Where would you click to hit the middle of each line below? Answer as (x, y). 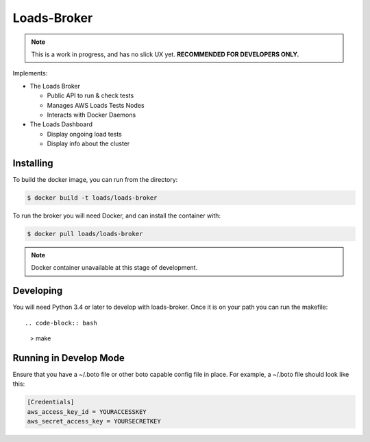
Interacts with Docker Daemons (91, 115)
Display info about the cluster (88, 143)
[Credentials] (51, 402)
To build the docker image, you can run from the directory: (95, 179)
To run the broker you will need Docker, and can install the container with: (117, 216)
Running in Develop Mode (69, 358)
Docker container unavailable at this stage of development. (114, 268)
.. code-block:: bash (61, 323)
